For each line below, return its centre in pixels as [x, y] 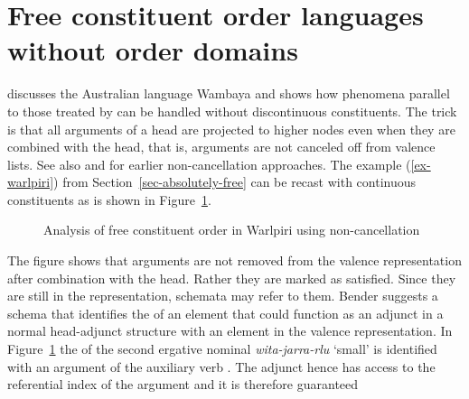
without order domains [153, 50]
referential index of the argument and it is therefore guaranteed [183, 384]
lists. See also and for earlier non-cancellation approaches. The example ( [209, 164]
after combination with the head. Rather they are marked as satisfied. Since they [232, 278]
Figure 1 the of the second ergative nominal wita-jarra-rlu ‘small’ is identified [222, 349]
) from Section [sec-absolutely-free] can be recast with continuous [235, 182]
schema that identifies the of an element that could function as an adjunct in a [225, 313]
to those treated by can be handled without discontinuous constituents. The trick [232, 111]
